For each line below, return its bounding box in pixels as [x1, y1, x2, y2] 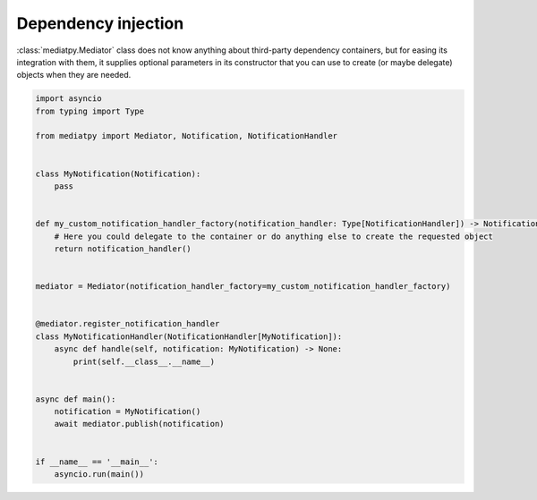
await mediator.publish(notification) [54, 419, 225, 429]
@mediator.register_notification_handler [35, 318, 220, 329]
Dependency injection [16, 13, 184, 33]
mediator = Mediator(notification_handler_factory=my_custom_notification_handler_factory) [35, 282, 451, 292]
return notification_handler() [54, 244, 192, 254]
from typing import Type [35, 106, 145, 116]
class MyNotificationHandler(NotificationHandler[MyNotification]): [35, 331, 343, 342]
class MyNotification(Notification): [35, 168, 201, 179]
